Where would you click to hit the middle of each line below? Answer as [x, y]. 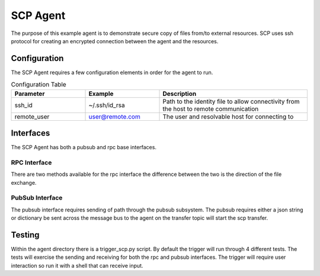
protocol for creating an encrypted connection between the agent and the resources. [115, 41]
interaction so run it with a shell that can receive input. [77, 265]
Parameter [30, 94]
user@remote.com [114, 117]
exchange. [24, 182]
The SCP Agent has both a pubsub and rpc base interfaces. [84, 147]
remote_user [32, 117]
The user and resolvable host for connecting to [228, 117]
